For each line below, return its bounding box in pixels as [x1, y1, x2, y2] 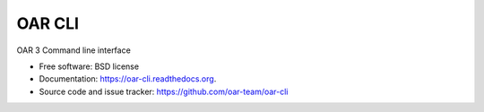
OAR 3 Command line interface [16, 45, 132, 56]
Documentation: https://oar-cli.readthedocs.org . [39, 73, 217, 84]
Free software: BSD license [39, 61, 139, 72]
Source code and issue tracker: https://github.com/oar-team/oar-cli [39, 86, 289, 97]
